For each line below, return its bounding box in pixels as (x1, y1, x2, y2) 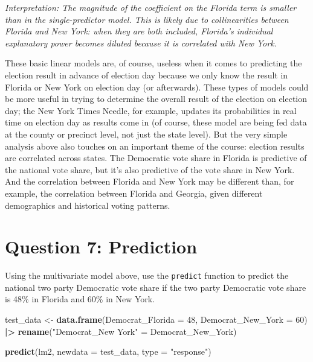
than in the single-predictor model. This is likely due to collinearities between (5, 13, 289, 25)
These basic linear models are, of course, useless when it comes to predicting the (5, 57, 302, 69)
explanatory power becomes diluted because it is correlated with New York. (5, 36, 277, 49)
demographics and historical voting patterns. (5, 198, 170, 211)
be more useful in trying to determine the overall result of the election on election (5, 92, 308, 105)
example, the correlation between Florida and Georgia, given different (5, 186, 263, 199)
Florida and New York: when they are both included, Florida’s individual (5, 25, 273, 37)
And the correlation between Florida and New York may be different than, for (5, 175, 294, 188)
